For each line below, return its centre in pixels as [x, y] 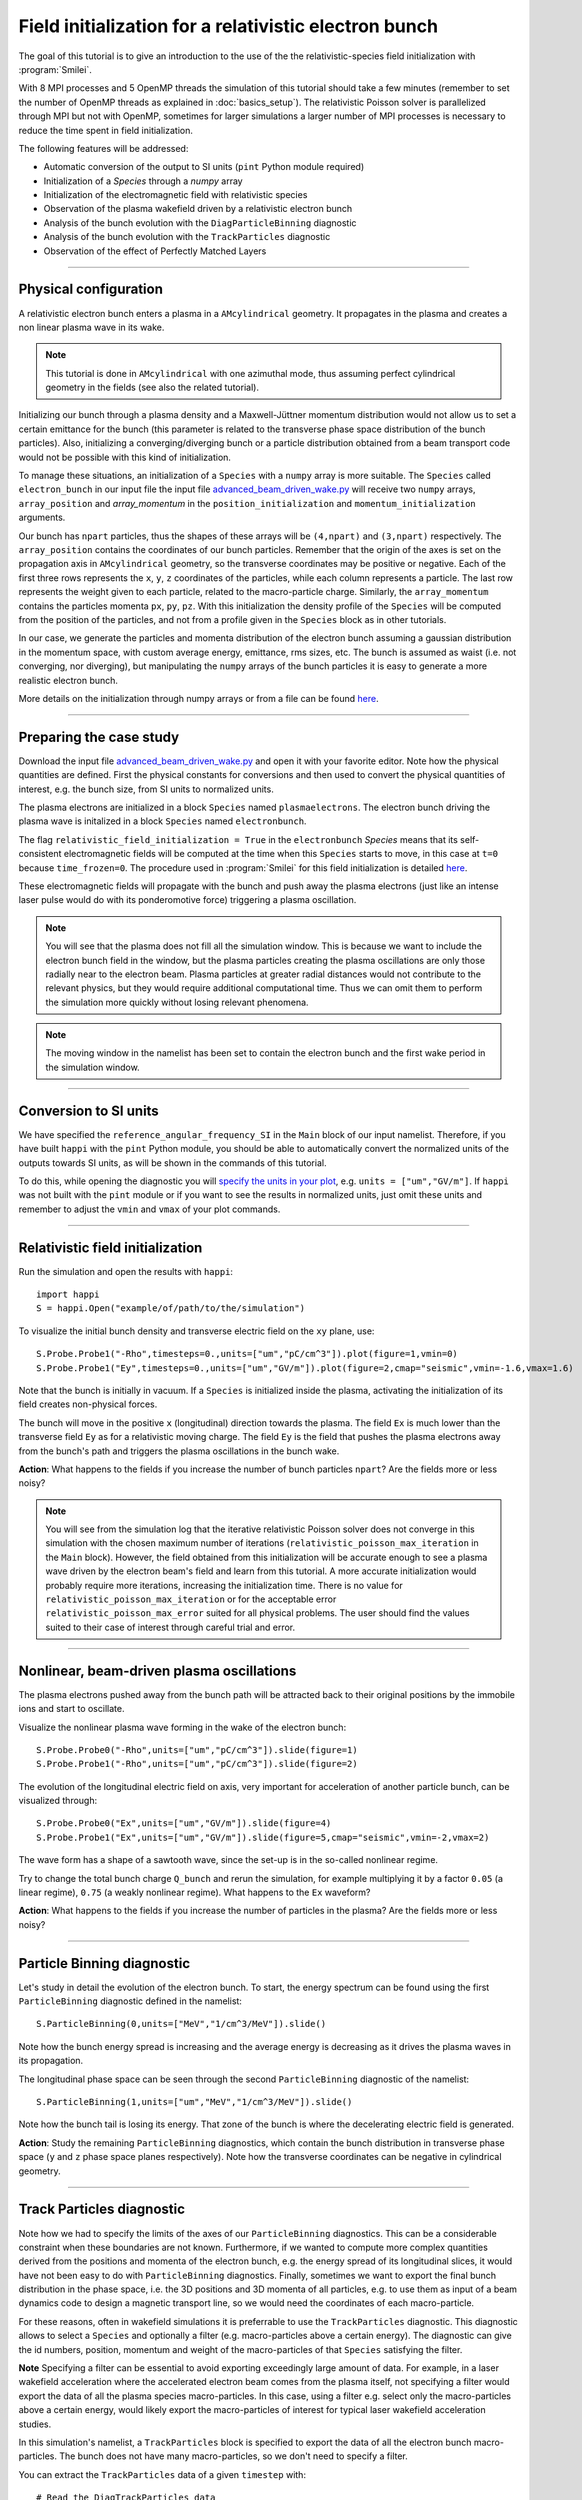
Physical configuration [91, 289]
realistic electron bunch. [68, 680]
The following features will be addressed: [103, 148]
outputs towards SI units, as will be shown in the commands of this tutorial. [172, 1162]
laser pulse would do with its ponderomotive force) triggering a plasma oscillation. [187, 900]
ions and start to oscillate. [71, 1709]
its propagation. [51, 2061]
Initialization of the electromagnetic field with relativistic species [175, 195]
